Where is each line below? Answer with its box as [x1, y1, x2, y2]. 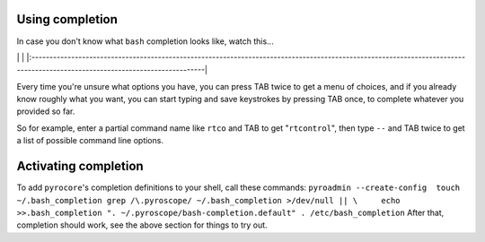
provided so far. [16, 106, 75, 117]
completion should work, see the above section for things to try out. [16, 220, 269, 230]
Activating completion [16, 159, 144, 174]
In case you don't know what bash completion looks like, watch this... [16, 36, 274, 47]
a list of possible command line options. [16, 135, 163, 146]
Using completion [16, 12, 119, 27]
